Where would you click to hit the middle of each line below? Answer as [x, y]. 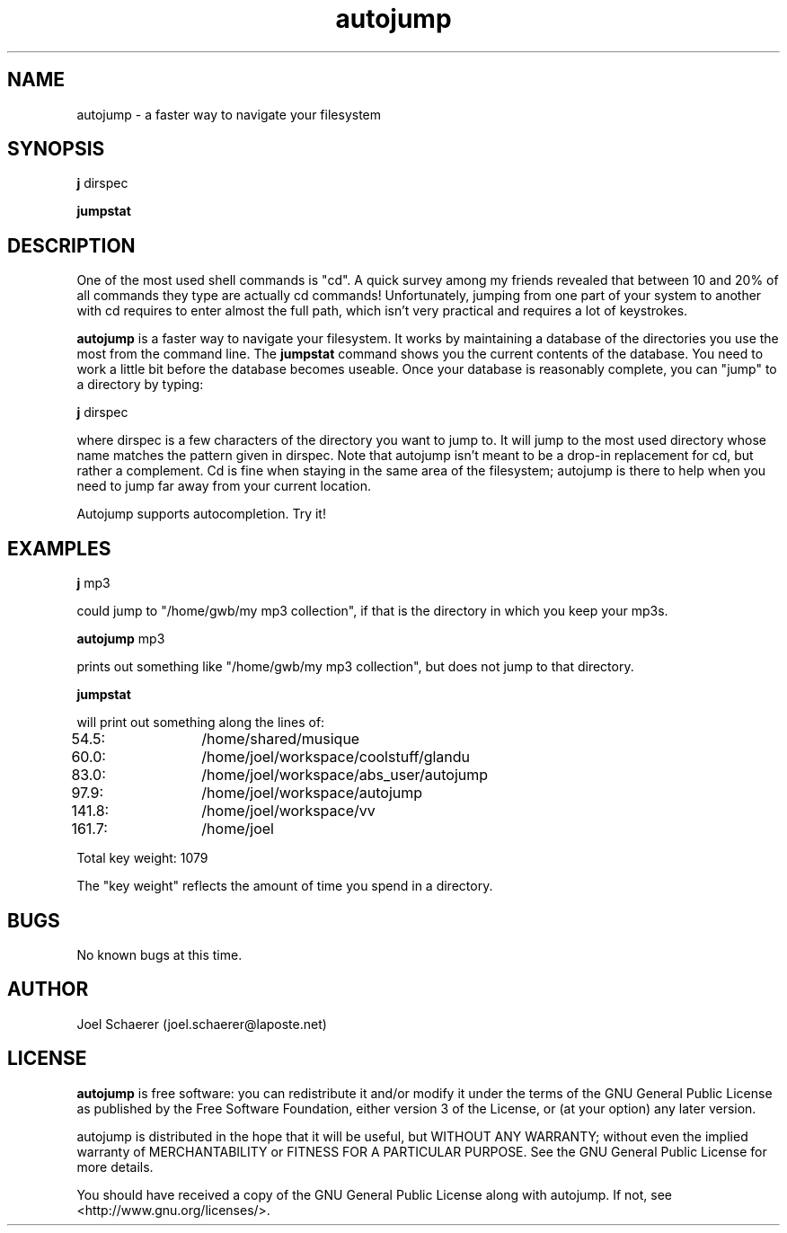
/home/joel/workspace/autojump [312, 793]
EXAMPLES [59, 548]
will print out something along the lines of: [201, 723]
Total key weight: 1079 [142, 858]
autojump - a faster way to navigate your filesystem [229, 114]
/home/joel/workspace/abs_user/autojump [345, 775]
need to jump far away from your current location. [224, 486]
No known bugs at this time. [159, 954]
